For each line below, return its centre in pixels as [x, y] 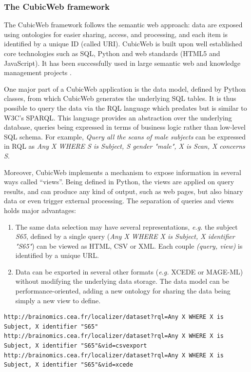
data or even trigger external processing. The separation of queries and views [119, 201]
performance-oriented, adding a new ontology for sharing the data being [123, 291]
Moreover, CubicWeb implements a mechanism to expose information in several [123, 172]
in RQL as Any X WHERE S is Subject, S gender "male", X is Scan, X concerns [125, 146]
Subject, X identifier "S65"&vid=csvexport [76, 346]
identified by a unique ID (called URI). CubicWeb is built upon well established [123, 44]
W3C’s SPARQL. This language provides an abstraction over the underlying [118, 117]
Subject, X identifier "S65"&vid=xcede [68, 365]
